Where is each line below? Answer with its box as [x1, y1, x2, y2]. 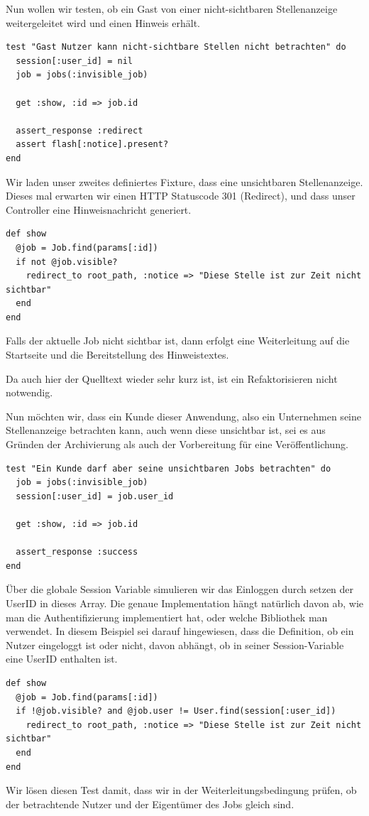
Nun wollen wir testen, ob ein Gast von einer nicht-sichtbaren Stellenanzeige [6, 1, 338, 16]
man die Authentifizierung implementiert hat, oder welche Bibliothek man [6, 609, 328, 624]
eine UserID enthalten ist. [6, 651, 118, 666]
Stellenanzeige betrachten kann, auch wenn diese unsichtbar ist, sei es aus [6, 423, 326, 437]
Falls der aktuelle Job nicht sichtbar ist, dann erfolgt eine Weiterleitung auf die [6, 333, 350, 348]
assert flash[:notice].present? [16, 139, 169, 150]
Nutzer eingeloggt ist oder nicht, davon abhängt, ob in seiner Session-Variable [6, 637, 344, 652]
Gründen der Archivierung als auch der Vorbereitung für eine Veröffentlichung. [6, 437, 348, 452]
